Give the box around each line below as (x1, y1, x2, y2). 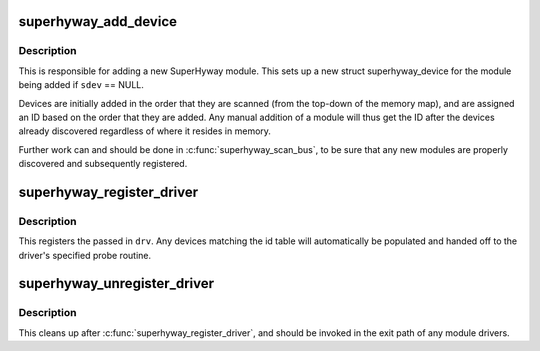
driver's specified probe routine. (18, 249, 152, 261)
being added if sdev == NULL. (18, 79, 145, 91)
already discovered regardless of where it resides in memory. (18, 125, 272, 137)
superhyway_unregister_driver (18, 275, 215, 292)
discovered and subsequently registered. (18, 158, 188, 170)
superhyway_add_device (18, 13, 177, 30)
